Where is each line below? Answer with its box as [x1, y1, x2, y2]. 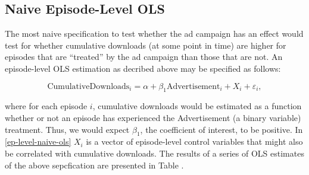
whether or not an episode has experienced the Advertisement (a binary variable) [5, 111, 301, 123]
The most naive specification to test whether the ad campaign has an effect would [5, 27, 304, 40]
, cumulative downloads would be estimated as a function [92, 100, 302, 112]
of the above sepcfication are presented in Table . [5, 158, 184, 171]
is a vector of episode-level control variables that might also [86, 135, 303, 148]
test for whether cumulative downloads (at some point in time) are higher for [5, 39, 286, 51]
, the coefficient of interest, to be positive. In [140, 123, 303, 135]
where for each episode [5, 100, 88, 112]
